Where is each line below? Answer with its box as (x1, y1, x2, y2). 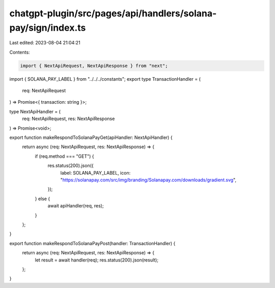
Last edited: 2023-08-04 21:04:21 (9, 40, 81, 46)
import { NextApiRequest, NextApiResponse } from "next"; (20, 63, 168, 68)
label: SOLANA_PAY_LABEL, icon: (60, 170, 131, 176)
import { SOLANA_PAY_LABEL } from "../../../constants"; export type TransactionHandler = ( (9, 76, 201, 82)
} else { (35, 196, 50, 202)
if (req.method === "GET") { (35, 153, 94, 159)
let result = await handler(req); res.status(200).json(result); (35, 257, 159, 263)
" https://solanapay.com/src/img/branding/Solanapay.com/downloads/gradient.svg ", (60, 177, 237, 183)
